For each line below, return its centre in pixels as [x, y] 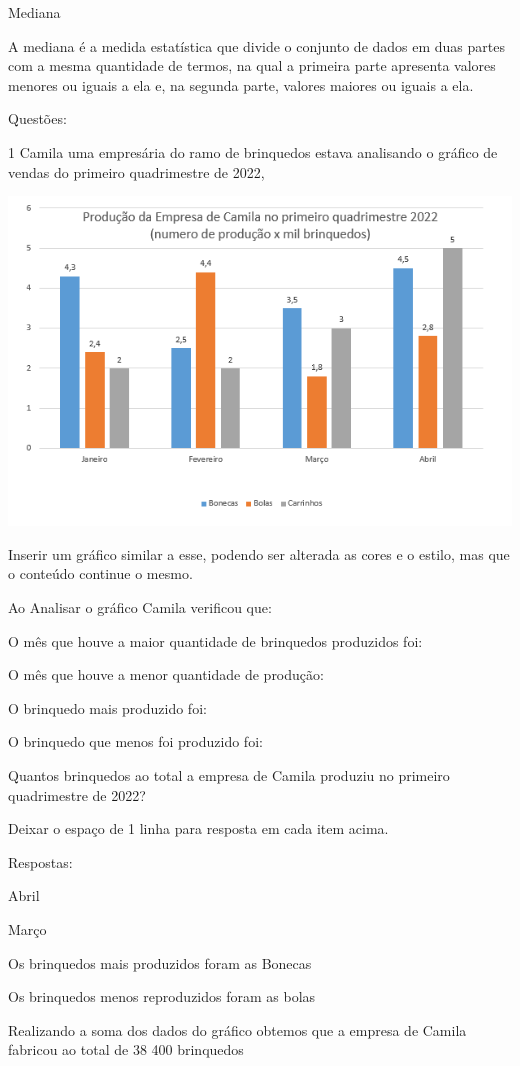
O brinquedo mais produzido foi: [107, 707]
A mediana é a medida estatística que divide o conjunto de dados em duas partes [256, 45]
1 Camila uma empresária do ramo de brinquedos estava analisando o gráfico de [253, 151]
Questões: [37, 118]
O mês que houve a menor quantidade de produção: [166, 674]
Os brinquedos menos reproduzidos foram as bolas [162, 996]
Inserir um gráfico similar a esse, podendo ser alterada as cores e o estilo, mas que [259, 553]
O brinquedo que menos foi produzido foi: [135, 741]
